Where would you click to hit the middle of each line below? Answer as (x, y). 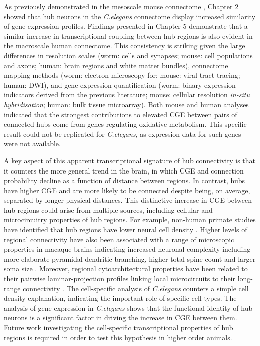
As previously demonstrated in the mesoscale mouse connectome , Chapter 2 (121, 6)
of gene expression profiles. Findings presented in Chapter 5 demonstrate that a (126, 26)
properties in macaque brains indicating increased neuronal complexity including (127, 249)
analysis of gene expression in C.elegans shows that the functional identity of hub (128, 308)
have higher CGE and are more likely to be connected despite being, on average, (127, 190)
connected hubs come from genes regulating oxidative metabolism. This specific (125, 124)
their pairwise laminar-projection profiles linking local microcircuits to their (120, 279)
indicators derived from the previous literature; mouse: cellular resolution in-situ (127, 95)
